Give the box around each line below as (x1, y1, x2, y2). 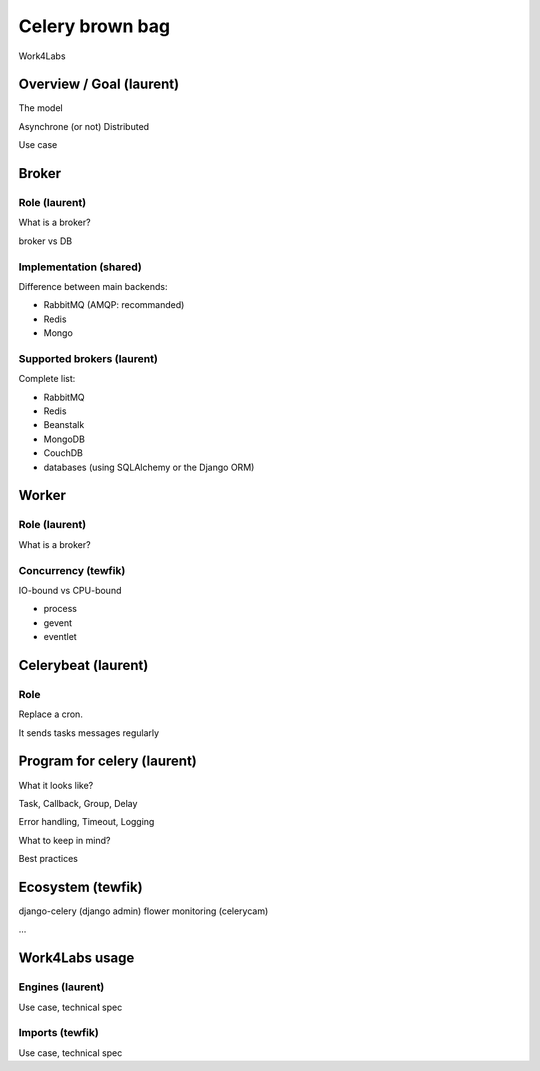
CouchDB (43, 447, 84, 459)
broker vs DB (18, 235, 73, 247)
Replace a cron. (18, 708, 84, 720)
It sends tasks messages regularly (18, 726, 160, 739)
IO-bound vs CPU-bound (18, 584, 122, 596)
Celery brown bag (18, 15, 170, 37)
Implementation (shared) (18, 260, 142, 274)
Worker (18, 487, 67, 504)
